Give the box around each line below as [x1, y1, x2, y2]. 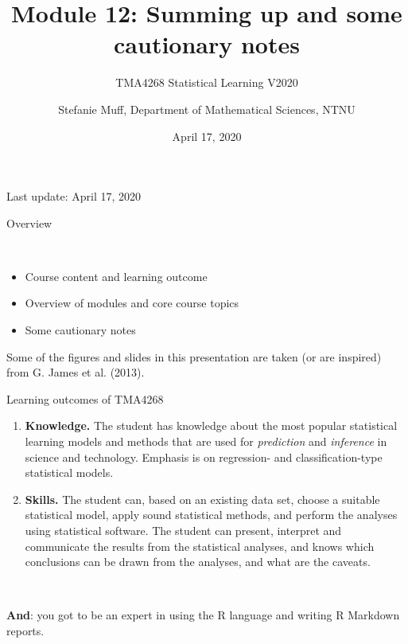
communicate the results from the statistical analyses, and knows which [25, 537, 375, 554]
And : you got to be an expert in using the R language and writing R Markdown [6, 607, 400, 623]
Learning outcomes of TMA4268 [6, 390, 164, 407]
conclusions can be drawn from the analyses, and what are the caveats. [25, 553, 371, 570]
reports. [6, 622, 45, 638]
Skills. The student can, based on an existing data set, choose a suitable [25, 490, 380, 507]
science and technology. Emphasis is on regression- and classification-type [25, 448, 383, 465]
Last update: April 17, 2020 [6, 188, 142, 205]
